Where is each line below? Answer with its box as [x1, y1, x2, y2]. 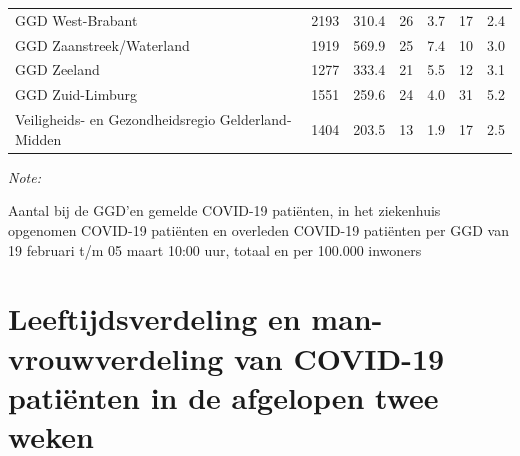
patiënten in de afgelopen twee [8, 376, 439, 417]
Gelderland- [219, 109, 292, 130]
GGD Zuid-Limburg [15, 84, 137, 105]
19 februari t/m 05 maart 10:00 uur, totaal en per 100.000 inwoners [8, 239, 422, 260]
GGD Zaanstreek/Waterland [15, 34, 190, 55]
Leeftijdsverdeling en [8, 298, 301, 339]
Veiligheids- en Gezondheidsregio [15, 109, 216, 130]
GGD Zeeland [15, 59, 100, 80]
